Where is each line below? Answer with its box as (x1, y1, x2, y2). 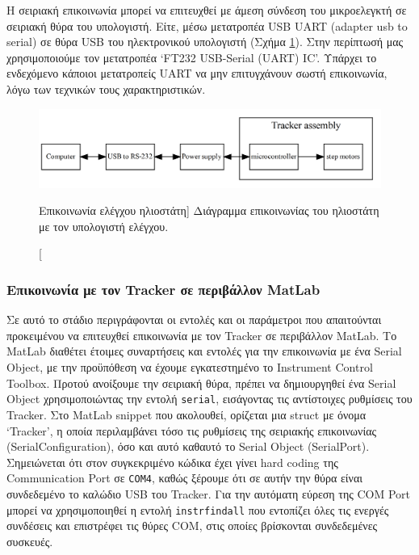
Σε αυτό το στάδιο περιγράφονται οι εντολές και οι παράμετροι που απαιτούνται (6, 311, 382, 328)
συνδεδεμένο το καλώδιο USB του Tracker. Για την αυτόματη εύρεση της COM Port (6, 485, 411, 502)
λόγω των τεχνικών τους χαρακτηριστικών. (6, 80, 206, 97)
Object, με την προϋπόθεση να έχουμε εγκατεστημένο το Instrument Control (6, 359, 373, 376)
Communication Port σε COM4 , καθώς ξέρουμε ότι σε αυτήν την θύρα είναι (6, 469, 362, 486)
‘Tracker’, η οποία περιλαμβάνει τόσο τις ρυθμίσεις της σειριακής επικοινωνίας (6, 422, 377, 439)
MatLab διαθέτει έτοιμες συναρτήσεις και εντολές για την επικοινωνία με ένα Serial (6, 343, 402, 359)
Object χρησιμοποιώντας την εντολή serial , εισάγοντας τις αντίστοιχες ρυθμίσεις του (6, 390, 413, 407)
